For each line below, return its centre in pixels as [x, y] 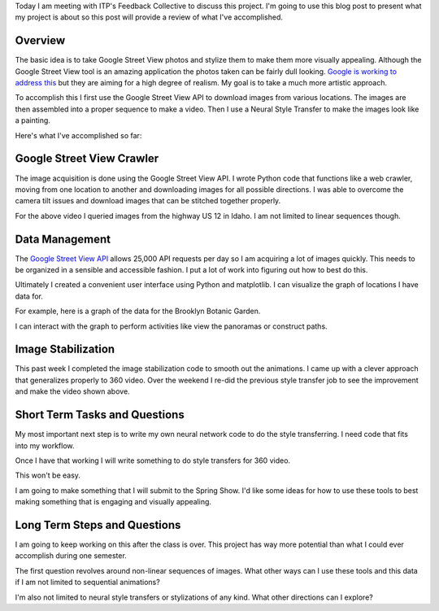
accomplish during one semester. [71, 556]
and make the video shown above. [72, 391]
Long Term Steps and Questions [98, 525]
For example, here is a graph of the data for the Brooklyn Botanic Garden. [138, 311]
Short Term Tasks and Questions [100, 415]
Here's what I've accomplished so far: [78, 135]
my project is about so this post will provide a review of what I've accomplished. [149, 17]
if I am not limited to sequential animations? [87, 583]
